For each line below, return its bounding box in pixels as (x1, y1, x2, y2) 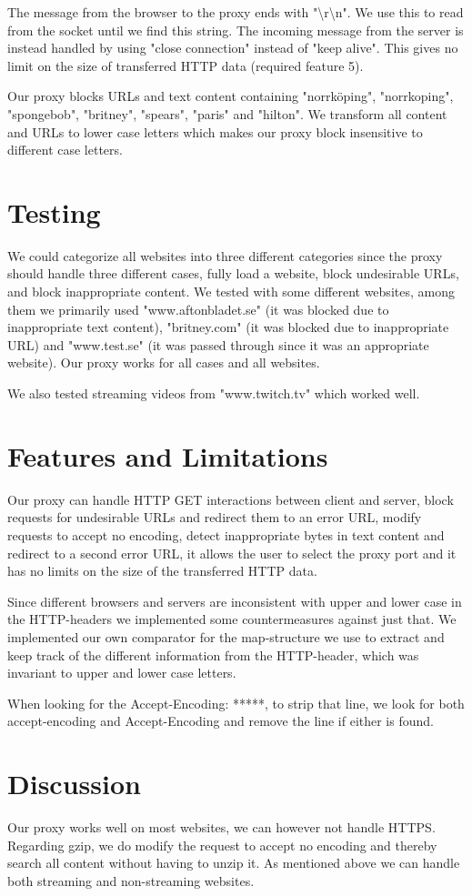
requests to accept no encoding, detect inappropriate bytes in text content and (7, 525, 445, 544)
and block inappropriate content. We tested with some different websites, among (7, 282, 455, 301)
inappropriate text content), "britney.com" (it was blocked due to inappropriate (7, 317, 449, 337)
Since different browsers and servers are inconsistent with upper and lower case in (7, 591, 462, 610)
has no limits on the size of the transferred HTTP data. (7, 561, 317, 580)
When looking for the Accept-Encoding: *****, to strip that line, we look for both (7, 693, 465, 712)
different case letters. (7, 140, 123, 159)
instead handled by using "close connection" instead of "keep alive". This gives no (7, 38, 458, 57)
